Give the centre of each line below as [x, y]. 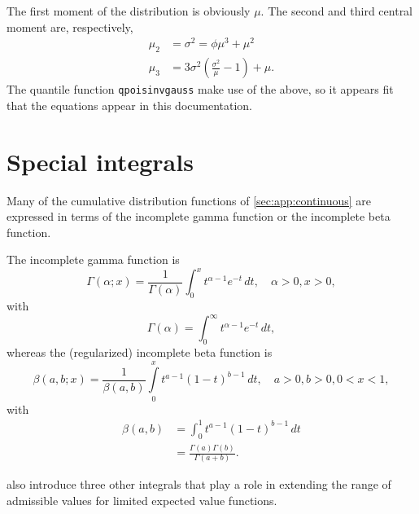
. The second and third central [337, 11]
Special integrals [100, 161]
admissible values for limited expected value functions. [142, 500]
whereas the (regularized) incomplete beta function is [140, 352]
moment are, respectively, [70, 26]
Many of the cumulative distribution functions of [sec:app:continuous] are [189, 200]
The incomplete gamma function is [93, 259]
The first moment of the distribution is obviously [129, 11]
